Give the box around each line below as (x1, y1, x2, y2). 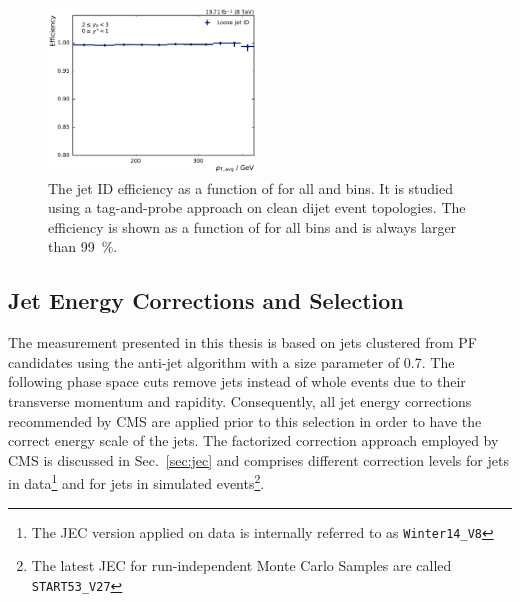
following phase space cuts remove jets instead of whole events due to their (8, 371, 466, 392)
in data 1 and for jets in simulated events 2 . (8, 470, 265, 493)
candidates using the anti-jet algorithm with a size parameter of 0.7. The (8, 351, 455, 372)
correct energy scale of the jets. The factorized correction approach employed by (8, 430, 499, 451)
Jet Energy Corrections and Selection (8, 285, 404, 316)
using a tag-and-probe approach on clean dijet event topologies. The (48, 197, 466, 218)
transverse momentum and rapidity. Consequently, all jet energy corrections (8, 390, 472, 411)
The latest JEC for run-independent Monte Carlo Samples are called (31, 555, 452, 576)
